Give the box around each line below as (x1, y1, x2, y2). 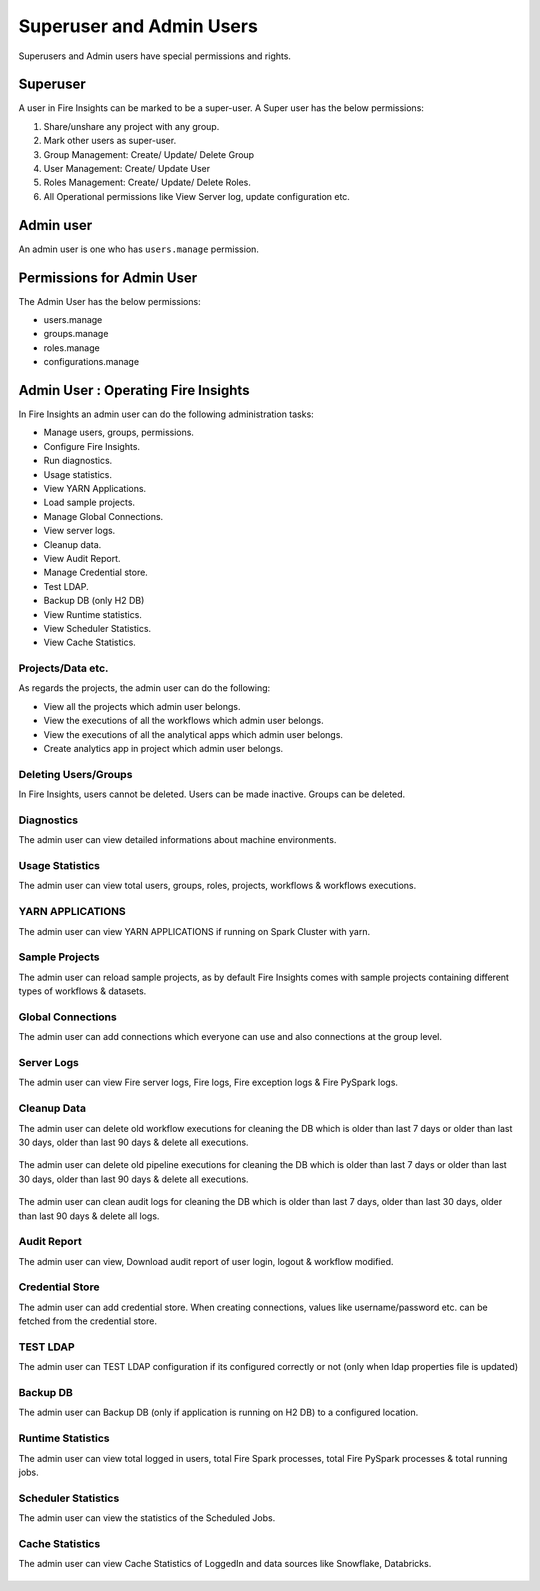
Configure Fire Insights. (43, 440, 140, 452)
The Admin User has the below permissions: (18, 295, 201, 307)
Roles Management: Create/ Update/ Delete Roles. (43, 176, 252, 189)
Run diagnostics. (43, 455, 113, 467)
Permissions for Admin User (18, 269, 198, 286)
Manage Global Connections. (43, 510, 164, 522)
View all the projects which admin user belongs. (43, 700, 241, 712)
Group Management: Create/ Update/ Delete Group (43, 148, 255, 160)
